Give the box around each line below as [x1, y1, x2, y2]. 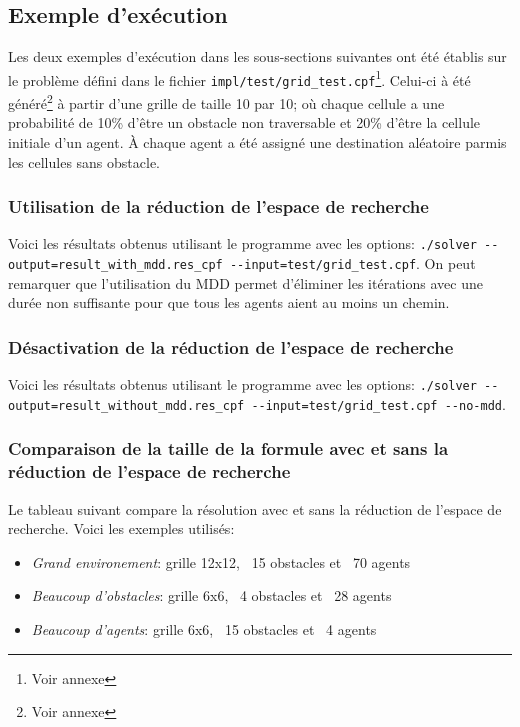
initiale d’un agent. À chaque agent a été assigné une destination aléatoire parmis [8, 131, 507, 152]
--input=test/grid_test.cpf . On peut [229, 253, 476, 274]
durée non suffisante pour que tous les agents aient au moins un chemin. [8, 292, 450, 313]
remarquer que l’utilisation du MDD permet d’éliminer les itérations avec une [8, 272, 483, 293]
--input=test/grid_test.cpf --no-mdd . [251, 393, 506, 414]
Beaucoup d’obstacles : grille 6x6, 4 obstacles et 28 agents [31, 585, 392, 606]
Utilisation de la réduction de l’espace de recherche [8, 194, 429, 219]
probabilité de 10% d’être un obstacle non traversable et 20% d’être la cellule [8, 112, 481, 133]
